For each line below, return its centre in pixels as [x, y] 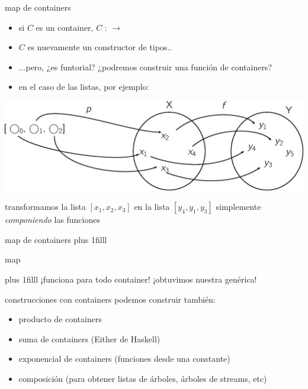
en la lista [152, 207]
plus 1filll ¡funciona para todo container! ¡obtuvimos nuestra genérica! [131, 279]
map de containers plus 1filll [56, 239]
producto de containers [60, 319]
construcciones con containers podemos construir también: [110, 299]
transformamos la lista [45, 207]
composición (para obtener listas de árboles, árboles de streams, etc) [143, 378]
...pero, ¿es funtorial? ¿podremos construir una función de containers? [145, 67]
